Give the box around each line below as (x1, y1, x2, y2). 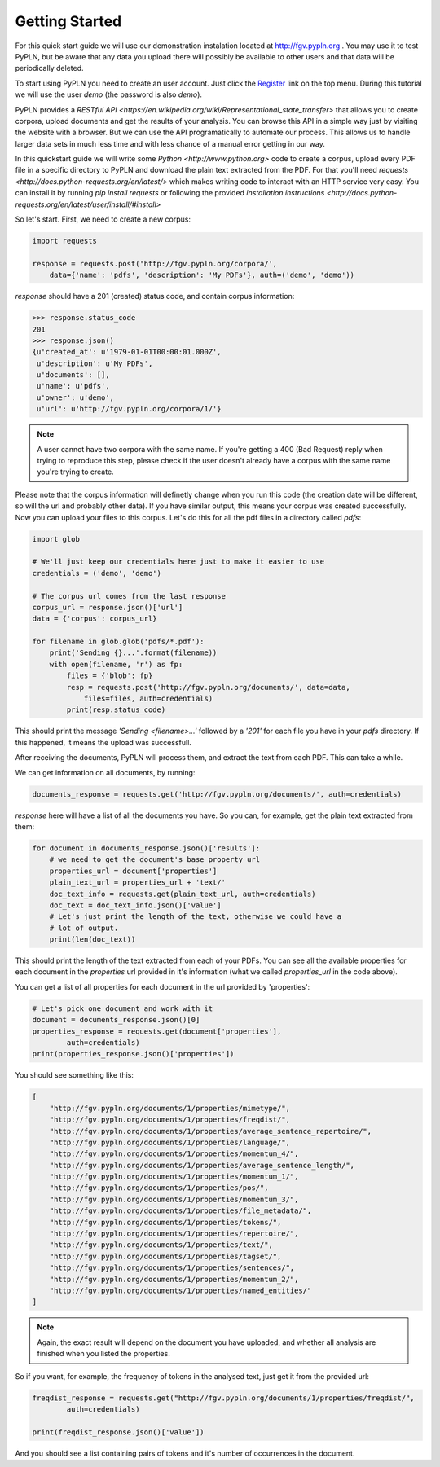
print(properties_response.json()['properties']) (32, 1049, 235, 1059)
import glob (32, 534, 81, 543)
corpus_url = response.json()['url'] (32, 603, 183, 612)
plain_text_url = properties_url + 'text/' (49, 878, 226, 887)
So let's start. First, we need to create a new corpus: (15, 214, 191, 224)
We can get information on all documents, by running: (15, 767, 196, 777)
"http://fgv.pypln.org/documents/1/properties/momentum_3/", (49, 1194, 299, 1204)
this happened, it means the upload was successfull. (15, 737, 191, 747)
